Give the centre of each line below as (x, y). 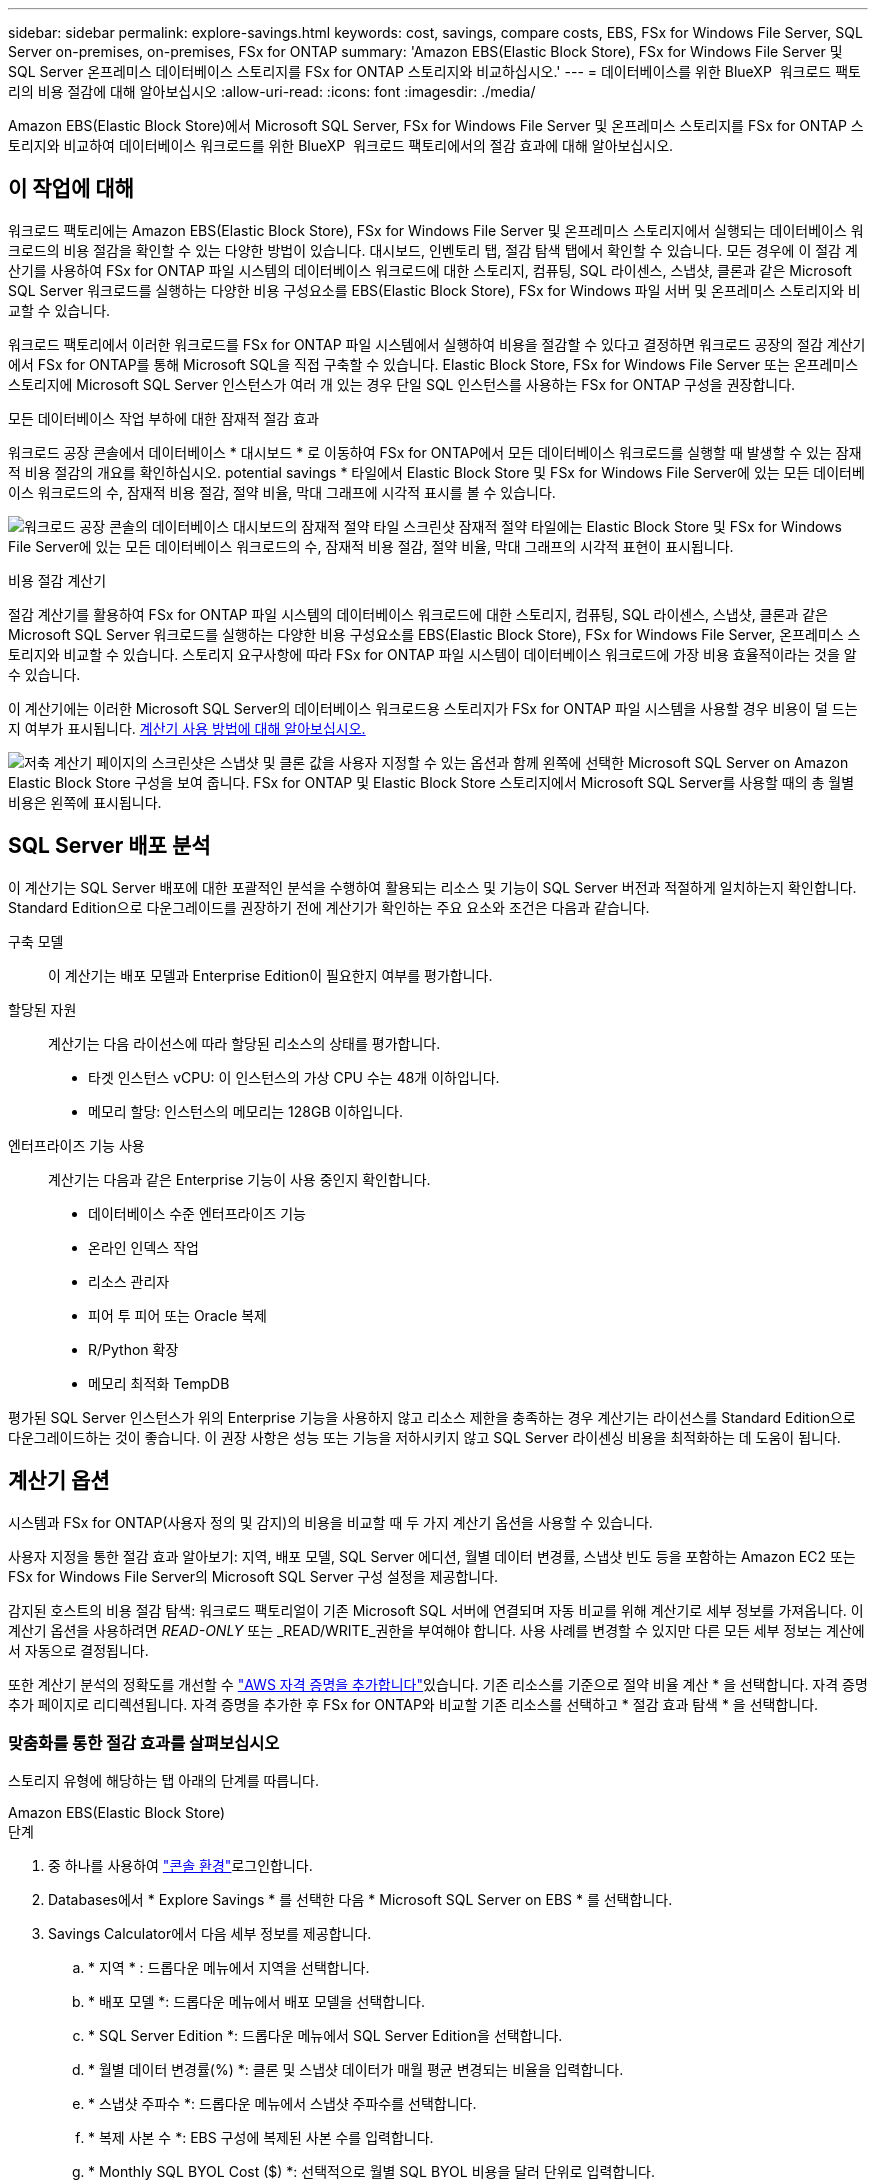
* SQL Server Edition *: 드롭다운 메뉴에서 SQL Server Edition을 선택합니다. (325, 2036)
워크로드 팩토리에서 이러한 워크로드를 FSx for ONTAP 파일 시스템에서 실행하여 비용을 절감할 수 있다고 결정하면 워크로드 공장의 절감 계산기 (437, 344)
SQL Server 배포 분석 (109, 846)
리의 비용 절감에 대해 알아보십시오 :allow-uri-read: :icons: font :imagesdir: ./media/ (272, 91)
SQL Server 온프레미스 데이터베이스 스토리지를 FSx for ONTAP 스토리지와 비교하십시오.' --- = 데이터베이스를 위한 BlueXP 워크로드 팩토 (434, 71)
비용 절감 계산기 (57, 580)
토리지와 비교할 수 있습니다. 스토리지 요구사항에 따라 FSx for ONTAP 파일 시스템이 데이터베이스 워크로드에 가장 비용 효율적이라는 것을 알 (432, 654)
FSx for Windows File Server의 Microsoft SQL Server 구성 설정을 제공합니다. (253, 1576)
